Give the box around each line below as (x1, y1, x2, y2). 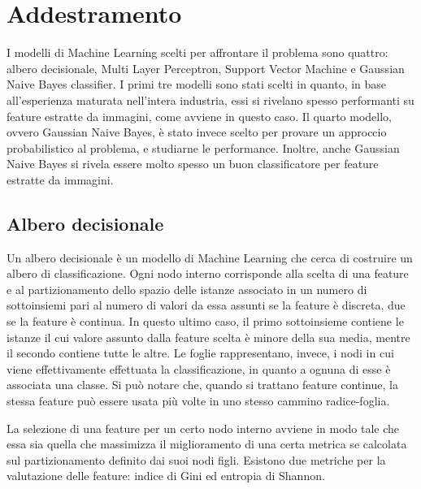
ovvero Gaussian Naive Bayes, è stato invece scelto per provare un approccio (7, 123, 387, 141)
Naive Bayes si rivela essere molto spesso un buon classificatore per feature (7, 155, 379, 172)
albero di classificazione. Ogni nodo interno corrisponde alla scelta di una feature (7, 265, 409, 282)
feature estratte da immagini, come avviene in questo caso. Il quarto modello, (7, 107, 392, 124)
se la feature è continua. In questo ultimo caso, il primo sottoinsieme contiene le (7, 313, 404, 330)
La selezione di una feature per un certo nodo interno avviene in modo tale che (7, 419, 400, 436)
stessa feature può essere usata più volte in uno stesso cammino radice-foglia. (7, 392, 390, 409)
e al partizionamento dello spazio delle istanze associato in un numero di (7, 280, 367, 297)
